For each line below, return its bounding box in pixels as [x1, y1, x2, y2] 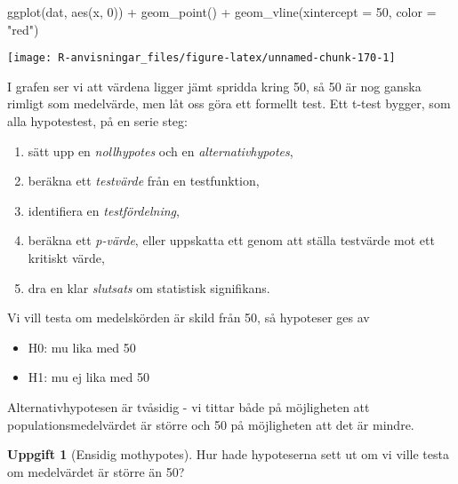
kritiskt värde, [28, 249, 105, 266]
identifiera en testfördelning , [28, 201, 180, 219]
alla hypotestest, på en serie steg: [7, 112, 188, 131]
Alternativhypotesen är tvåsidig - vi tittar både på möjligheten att [7, 397, 370, 416]
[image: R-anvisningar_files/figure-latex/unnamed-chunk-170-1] [7, 52, 396, 65]
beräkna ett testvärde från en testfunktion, [28, 171, 260, 190]
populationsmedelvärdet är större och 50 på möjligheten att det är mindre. [7, 415, 414, 433]
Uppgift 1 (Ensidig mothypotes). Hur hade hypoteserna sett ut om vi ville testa [7, 445, 449, 464]
